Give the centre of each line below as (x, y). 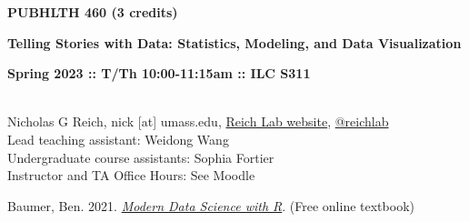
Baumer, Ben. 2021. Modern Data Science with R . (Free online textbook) (211, 205)
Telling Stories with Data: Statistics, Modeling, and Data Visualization (234, 42)
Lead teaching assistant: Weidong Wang (118, 139)
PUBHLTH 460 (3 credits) (93, 12)
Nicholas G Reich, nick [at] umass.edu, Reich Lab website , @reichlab (198, 121)
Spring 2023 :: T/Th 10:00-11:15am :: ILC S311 (159, 73)
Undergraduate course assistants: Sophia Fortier (141, 157)
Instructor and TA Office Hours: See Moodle (131, 175)
